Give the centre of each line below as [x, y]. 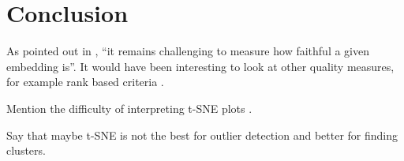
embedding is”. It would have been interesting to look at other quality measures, [200, 66]
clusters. [26, 150]
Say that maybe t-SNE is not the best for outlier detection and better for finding [202, 135]
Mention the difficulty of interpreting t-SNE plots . [129, 108]
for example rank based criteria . [85, 82]
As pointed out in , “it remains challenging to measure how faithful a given [188, 51]
